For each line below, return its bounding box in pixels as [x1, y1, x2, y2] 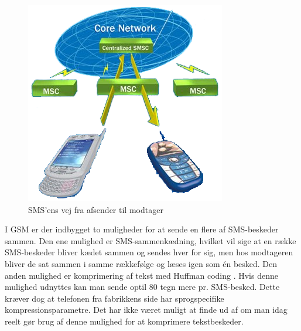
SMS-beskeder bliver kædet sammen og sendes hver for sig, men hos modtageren [5, 246, 293, 258]
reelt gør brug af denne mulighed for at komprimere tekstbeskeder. [5, 315, 244, 327]
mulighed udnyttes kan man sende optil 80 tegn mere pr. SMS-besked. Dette [5, 281, 280, 293]
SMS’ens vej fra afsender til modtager [28, 203, 163, 215]
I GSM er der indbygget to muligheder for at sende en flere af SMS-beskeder [5, 223, 279, 235]
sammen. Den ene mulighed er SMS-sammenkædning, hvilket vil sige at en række [5, 234, 296, 246]
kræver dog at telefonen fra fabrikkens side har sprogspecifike [5, 292, 224, 304]
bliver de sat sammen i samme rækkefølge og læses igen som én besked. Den [5, 257, 278, 269]
